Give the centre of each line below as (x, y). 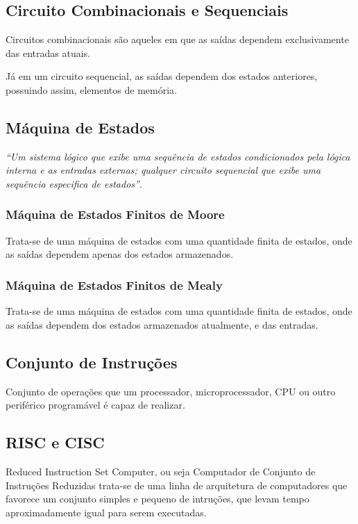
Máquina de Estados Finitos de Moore (115, 214)
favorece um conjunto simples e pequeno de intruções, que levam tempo (157, 499)
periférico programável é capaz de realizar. (95, 405)
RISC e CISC (55, 442)
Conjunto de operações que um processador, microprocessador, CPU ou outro (171, 391)
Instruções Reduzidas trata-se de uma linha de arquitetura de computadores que (177, 485)
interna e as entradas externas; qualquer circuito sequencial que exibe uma (163, 170)
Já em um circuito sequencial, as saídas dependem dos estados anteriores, (162, 76)
